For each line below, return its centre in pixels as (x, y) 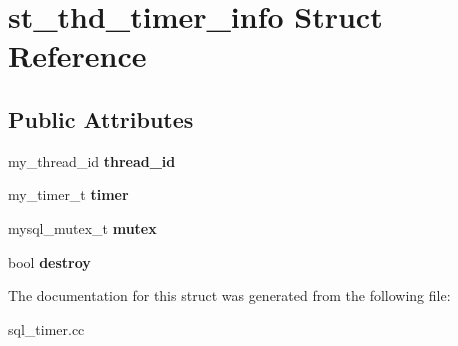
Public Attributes (101, 118)
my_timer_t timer (68, 194)
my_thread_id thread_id (92, 160)
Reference (77, 55)
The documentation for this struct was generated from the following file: (229, 295)
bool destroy (49, 261)
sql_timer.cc (46, 328)
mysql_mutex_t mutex (82, 227)
